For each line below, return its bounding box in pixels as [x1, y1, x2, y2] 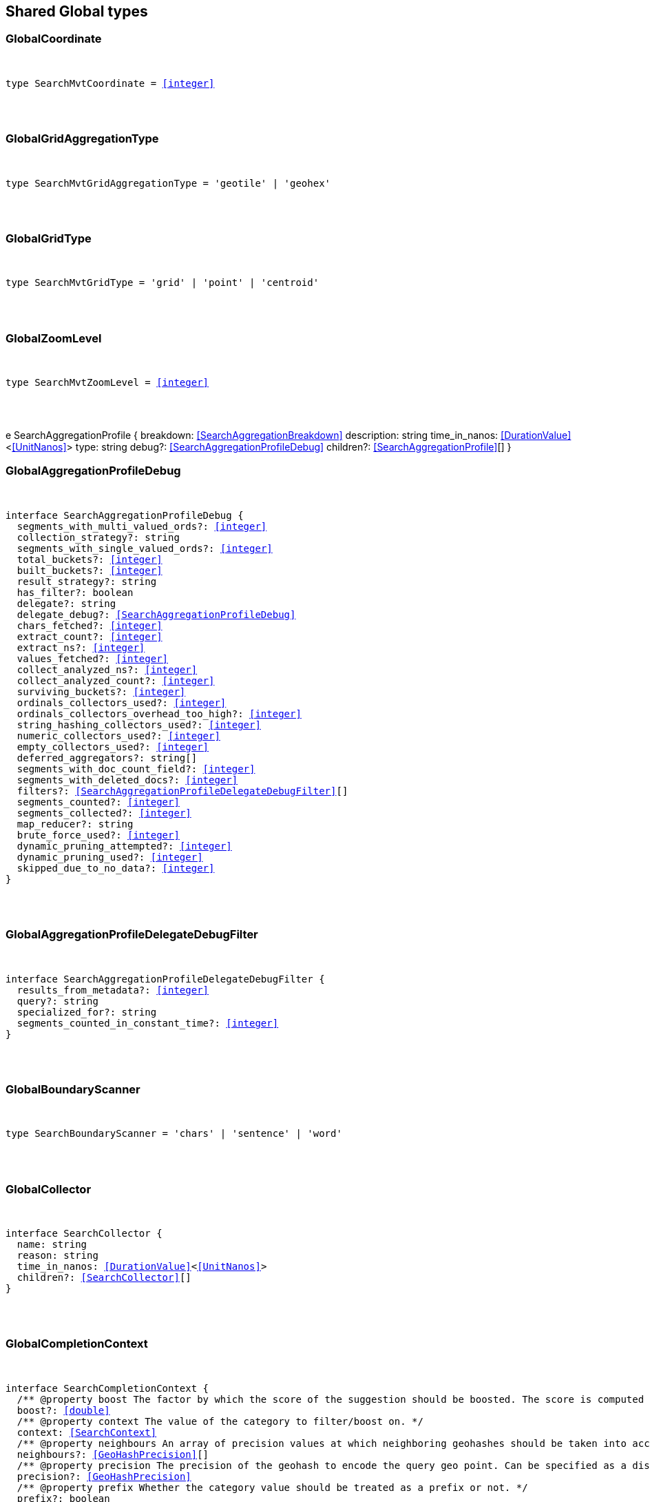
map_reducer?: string [17, 818, 134, 830]
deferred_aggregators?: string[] [17, 752, 198, 763]
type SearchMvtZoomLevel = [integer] [6, 377, 209, 389]
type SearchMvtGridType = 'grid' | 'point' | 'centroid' [6, 277, 319, 289]
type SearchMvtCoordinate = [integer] [6, 77, 215, 89]
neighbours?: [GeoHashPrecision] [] [17, 1448, 209, 1460]
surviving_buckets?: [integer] [17, 686, 186, 697]
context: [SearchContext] [17, 1426, 157, 1438]
